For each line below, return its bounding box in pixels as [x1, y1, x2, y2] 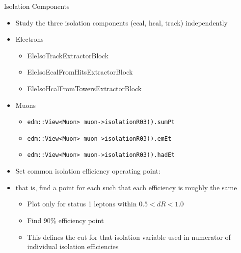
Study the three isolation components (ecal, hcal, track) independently [15, 17, 228, 27]
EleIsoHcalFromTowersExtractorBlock [27, 83, 142, 93]
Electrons [15, 34, 44, 44]
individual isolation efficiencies [27, 241, 119, 252]
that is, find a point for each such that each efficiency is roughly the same [15, 182, 237, 192]
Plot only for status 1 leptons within [27, 199, 137, 209]
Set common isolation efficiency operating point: [15, 166, 161, 176]
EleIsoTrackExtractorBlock [27, 50, 108, 60]
